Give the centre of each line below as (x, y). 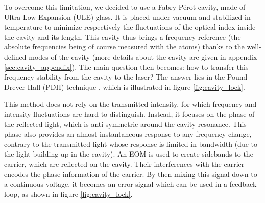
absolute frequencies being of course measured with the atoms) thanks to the (124, 47)
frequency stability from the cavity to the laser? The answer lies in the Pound (126, 77)
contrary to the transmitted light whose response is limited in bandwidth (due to (131, 144)
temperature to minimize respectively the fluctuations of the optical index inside (130, 27)
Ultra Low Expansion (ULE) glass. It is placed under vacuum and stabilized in (127, 17)
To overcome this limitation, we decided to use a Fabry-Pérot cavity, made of (125, 7)
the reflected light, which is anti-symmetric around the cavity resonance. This (125, 124)
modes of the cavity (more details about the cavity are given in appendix (143, 56)
